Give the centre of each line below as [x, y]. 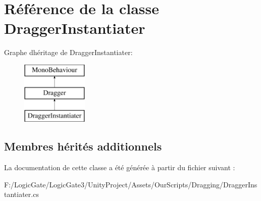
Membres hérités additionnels [83, 146]
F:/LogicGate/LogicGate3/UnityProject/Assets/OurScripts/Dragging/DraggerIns [131, 184]
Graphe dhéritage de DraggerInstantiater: [68, 52]
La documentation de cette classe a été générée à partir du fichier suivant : [120, 167]
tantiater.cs [21, 194]
